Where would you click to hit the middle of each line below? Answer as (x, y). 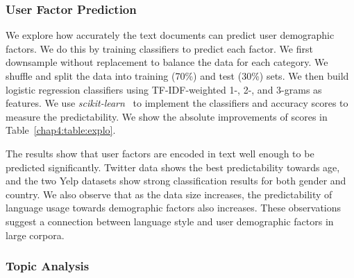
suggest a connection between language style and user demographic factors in (170, 221)
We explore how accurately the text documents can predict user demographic (170, 35)
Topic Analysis (48, 266)
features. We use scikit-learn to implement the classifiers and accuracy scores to (177, 103)
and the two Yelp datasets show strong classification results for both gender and (176, 181)
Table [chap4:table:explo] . (61, 130)
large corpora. (35, 235)
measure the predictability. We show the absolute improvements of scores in (167, 116)
